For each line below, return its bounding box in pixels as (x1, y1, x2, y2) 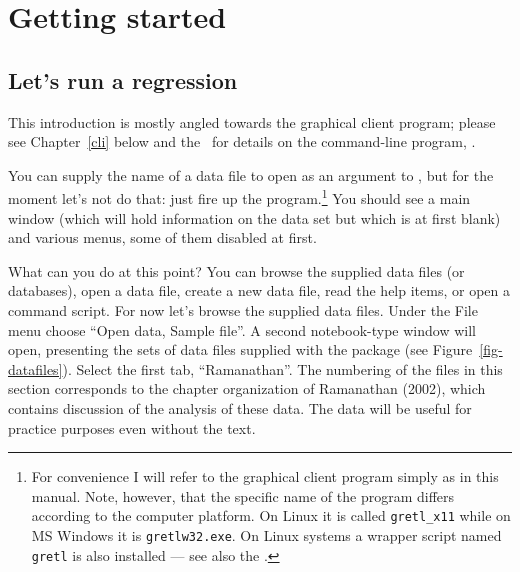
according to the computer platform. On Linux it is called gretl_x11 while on (31, 505, 511, 526)
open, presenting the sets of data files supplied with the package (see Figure (8, 339, 473, 360)
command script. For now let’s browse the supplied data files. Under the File (8, 299, 478, 320)
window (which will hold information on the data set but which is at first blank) (8, 207, 501, 228)
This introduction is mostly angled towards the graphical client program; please (8, 111, 496, 132)
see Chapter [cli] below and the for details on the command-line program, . (8, 131, 476, 152)
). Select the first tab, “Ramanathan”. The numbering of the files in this (62, 358, 503, 379)
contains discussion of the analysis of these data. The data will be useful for (8, 397, 472, 418)
